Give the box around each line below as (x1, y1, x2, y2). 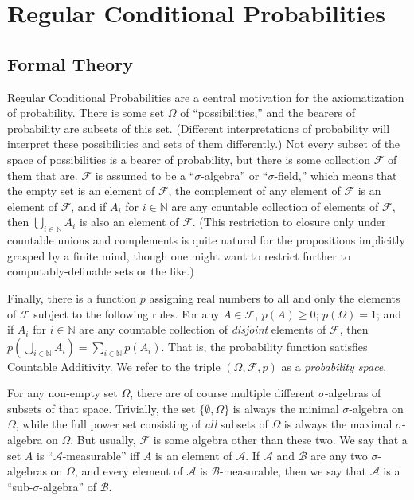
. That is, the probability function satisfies (161, 338, 368, 354)
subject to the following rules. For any (33, 305, 220, 322)
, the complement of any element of (168, 182, 341, 199)
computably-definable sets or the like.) (7, 263, 194, 279)
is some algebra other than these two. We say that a (153, 432, 408, 448)
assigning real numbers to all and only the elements (149, 289, 400, 306)
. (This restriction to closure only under (192, 213, 386, 230)
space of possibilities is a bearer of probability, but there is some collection (7, 150, 371, 167)
